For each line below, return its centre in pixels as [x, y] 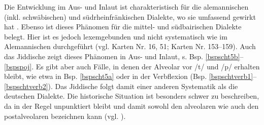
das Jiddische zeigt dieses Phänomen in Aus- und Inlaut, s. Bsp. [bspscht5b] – [124, 56]
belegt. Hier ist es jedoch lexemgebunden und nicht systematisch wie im [116, 36]
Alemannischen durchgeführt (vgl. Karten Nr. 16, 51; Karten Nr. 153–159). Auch [130, 46]
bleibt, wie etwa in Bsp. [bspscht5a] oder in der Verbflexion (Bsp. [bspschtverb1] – [130, 76]
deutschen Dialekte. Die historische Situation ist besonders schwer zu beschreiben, [132, 96]
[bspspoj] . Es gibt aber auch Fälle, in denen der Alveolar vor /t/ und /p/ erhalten [132, 66]
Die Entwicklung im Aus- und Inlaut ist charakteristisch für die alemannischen [126, 7]
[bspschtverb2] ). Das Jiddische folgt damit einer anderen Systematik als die [121, 86]
